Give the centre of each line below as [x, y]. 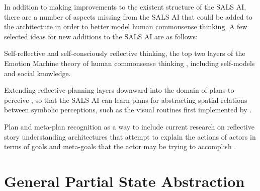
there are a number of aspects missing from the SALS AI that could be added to [128, 16]
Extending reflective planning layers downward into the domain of [106, 90]
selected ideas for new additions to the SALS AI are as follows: [101, 36]
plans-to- [223, 90]
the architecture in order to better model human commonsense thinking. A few [126, 26]
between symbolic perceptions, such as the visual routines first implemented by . [128, 110]
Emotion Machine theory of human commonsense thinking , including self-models [129, 63]
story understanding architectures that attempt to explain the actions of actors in [130, 136]
